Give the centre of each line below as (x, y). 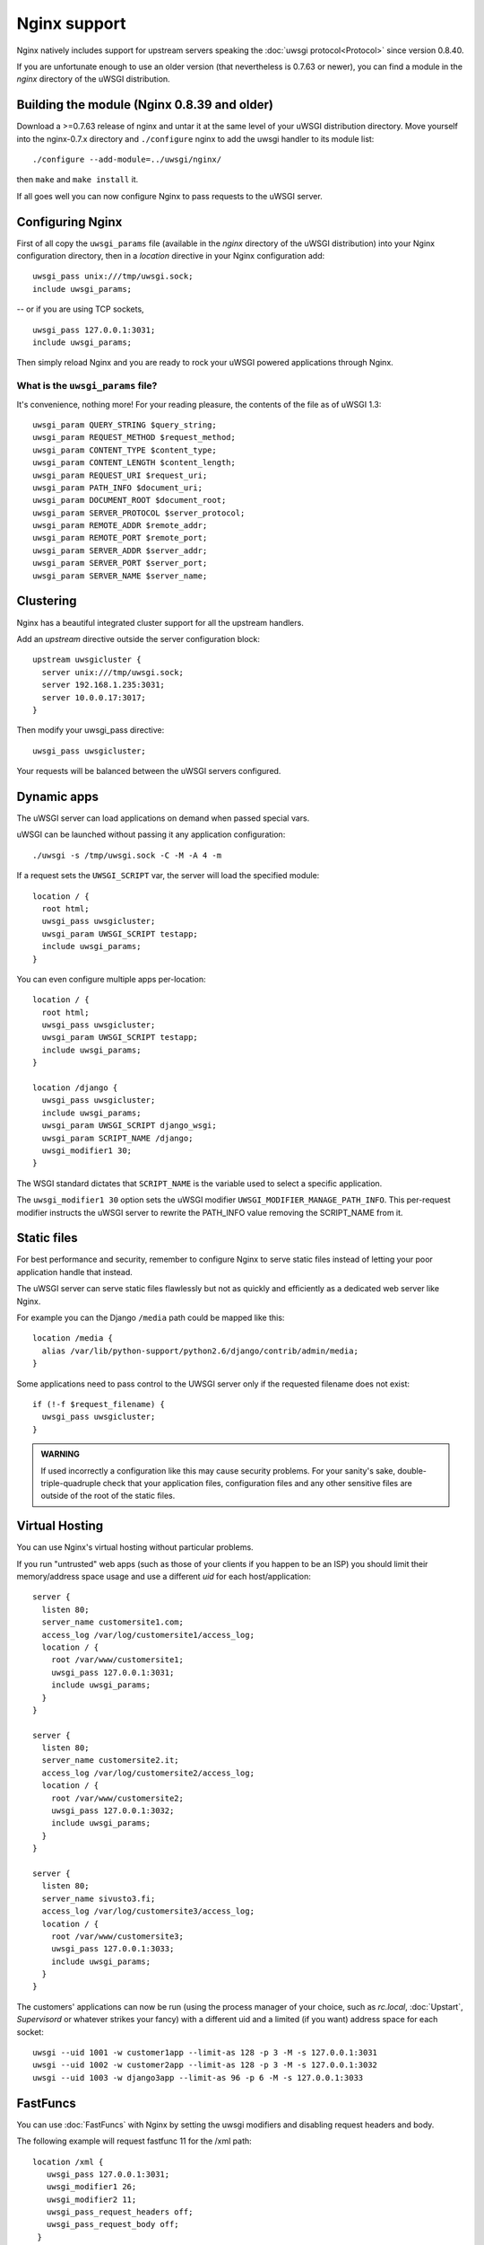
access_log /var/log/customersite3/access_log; (148, 1911)
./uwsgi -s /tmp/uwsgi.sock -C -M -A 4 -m (127, 855)
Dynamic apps (57, 796)
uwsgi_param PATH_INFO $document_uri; (118, 488)
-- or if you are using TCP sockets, (80, 309)
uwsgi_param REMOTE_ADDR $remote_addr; (120, 526)
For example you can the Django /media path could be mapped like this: (151, 1317)
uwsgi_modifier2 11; (91, 2199)
